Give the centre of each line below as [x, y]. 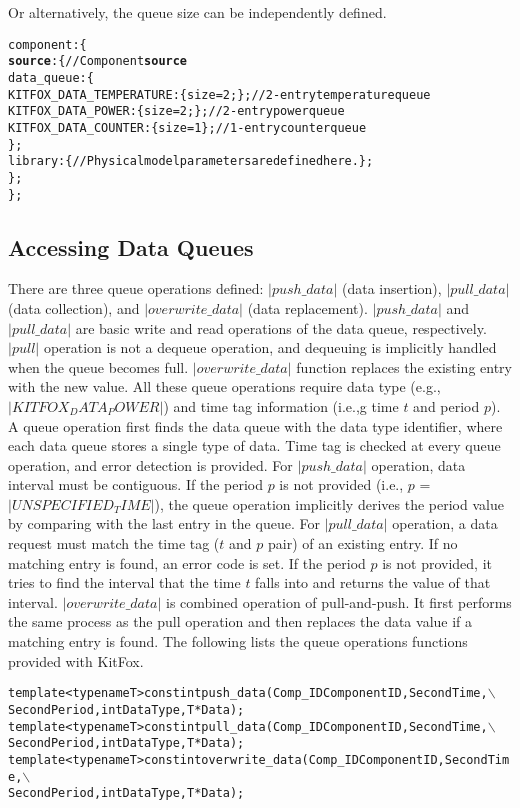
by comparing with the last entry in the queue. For [164, 523]
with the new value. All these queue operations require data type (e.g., [224, 386]
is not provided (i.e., [341, 484]
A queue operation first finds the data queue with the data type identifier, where [255, 425]
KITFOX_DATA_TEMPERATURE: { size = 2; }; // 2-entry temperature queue [219, 94]
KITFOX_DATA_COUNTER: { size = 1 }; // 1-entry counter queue [187, 127]
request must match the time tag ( [114, 543]
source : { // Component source [98, 61]
